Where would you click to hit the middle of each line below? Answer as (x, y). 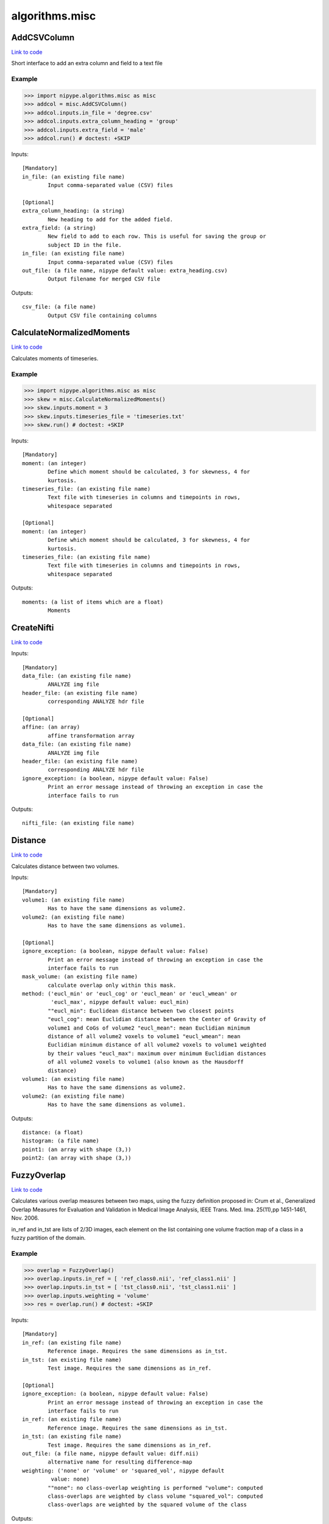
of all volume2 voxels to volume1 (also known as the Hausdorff (146, 1062)
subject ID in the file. (85, 245)
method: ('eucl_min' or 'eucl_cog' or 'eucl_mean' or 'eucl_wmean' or (130, 994)
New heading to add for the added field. (111, 219)
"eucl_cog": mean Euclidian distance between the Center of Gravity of (157, 1019)
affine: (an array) (51, 727)
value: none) (70, 1479)
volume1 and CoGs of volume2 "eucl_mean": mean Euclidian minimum (149, 1028)
